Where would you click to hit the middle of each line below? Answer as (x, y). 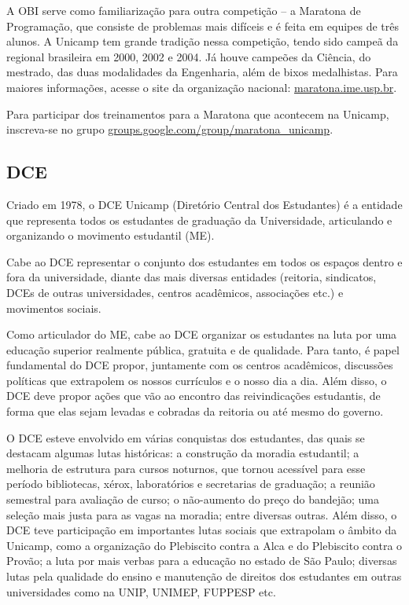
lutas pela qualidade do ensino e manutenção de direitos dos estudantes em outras (204, 576)
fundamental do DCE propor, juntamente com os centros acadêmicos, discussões (200, 365)
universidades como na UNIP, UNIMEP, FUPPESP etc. (141, 591)
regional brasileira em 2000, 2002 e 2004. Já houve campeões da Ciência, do (189, 56)
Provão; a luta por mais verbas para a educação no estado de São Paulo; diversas (202, 561)
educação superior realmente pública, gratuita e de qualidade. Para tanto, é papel (203, 349)
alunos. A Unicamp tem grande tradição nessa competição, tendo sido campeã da (203, 41)
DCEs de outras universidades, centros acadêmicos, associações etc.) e (175, 292)
